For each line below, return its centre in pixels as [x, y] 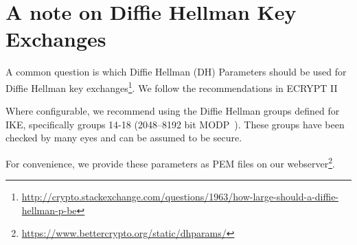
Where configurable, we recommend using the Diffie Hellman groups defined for [173, 111]
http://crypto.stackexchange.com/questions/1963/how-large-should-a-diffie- [180, 197]
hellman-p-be [49, 210]
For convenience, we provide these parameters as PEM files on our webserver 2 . [170, 162]
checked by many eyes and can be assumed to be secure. [124, 138]
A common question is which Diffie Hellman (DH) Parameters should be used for [176, 72]
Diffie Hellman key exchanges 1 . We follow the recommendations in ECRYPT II [172, 86]
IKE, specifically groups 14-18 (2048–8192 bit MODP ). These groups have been [175, 124]
